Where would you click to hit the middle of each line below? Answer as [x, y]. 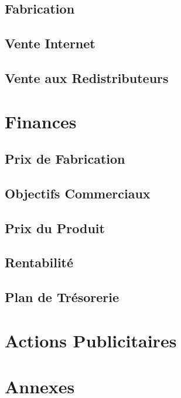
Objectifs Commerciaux [78, 193]
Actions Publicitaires [91, 340]
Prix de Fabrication [65, 159]
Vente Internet [50, 43]
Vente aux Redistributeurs [87, 77]
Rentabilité [39, 262]
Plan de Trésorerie [62, 297]
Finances [41, 121]
